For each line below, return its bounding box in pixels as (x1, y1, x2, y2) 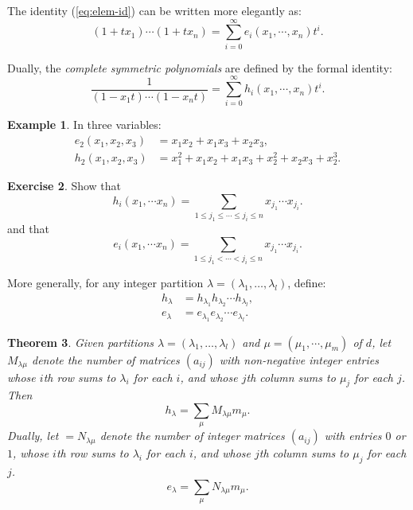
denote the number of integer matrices (99, 427, 285, 444)
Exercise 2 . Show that (7, 177, 122, 194)
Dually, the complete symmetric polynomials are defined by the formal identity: (7, 59, 392, 76)
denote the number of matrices (32, 351, 180, 368)
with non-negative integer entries (219, 351, 379, 368)
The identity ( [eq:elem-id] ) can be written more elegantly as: (7, 2, 302, 18)
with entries (324, 427, 382, 444)
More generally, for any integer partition (7, 274, 204, 291)
